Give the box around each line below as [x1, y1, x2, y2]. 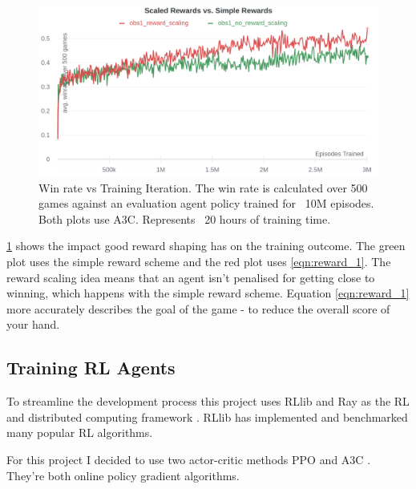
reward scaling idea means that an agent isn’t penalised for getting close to [6, 269, 375, 285]
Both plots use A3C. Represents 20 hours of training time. [38, 210, 331, 227]
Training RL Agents [6, 355, 176, 380]
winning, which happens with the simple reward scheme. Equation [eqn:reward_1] [6, 285, 410, 301]
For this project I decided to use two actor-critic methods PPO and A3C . [6, 451, 371, 467]
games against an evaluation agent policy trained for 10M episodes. [38, 195, 374, 212]
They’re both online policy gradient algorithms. [6, 467, 240, 483]
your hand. [6, 316, 60, 333]
